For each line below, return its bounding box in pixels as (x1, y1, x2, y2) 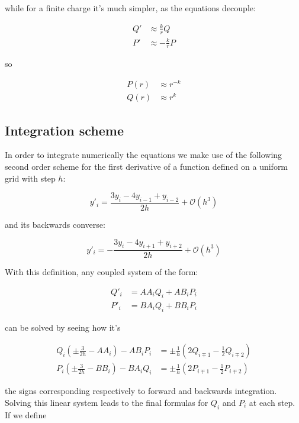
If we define (5, 408, 47, 421)
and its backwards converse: (5, 218, 105, 230)
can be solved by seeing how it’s (5, 321, 121, 333)
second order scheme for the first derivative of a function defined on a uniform (5, 160, 288, 172)
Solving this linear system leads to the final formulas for (5, 396, 208, 408)
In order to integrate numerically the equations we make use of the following (5, 148, 282, 161)
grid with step (5, 172, 56, 184)
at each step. (249, 396, 295, 408)
